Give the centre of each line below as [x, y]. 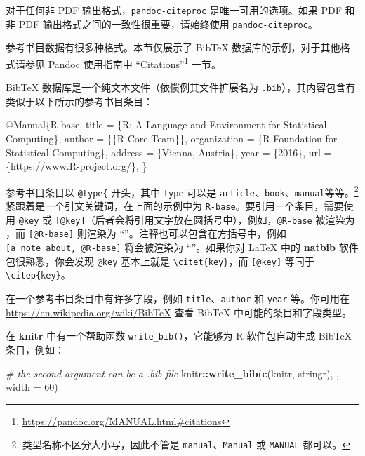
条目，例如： [35, 349]
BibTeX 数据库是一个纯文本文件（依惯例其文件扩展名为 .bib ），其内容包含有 [181, 87]
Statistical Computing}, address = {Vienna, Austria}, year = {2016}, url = [169, 152]
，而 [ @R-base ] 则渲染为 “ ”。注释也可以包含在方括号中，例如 [146, 233]
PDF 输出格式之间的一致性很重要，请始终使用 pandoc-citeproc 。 [168, 24]
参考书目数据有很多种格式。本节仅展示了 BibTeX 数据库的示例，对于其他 [173, 47]
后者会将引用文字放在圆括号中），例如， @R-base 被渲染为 [225, 219]
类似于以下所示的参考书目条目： [79, 101]
